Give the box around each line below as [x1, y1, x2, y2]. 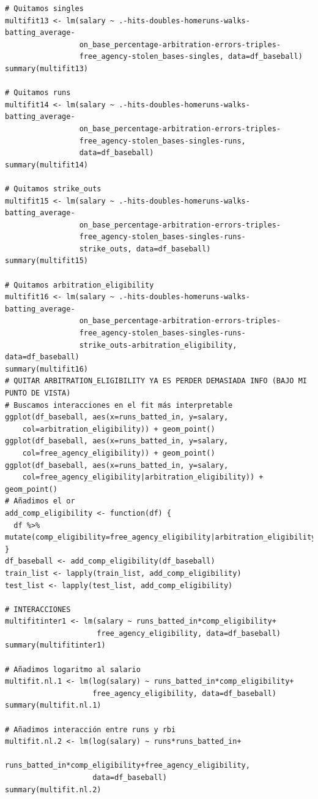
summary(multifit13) [5, 64, 89, 73]
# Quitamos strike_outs [5, 184, 102, 193]
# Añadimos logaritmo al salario [5, 665, 141, 674]
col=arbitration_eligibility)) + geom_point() [22, 424, 215, 434]
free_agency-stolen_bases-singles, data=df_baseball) [79, 52, 303, 61]
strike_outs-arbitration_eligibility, [79, 340, 237, 350]
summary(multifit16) [5, 364, 89, 373]
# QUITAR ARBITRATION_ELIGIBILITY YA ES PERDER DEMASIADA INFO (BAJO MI [5, 377, 307, 386]
